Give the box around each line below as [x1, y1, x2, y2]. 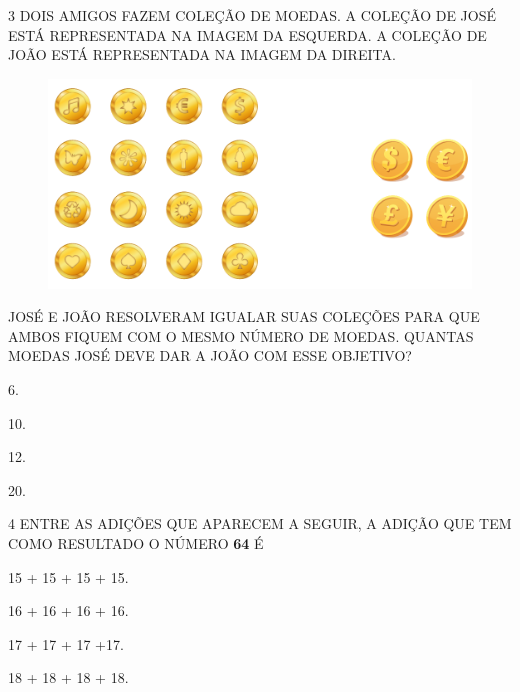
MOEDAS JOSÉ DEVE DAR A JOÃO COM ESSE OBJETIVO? [8, 345, 412, 366]
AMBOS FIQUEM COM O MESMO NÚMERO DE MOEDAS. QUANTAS [8, 325, 474, 346]
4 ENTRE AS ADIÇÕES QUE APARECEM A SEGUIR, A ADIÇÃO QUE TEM [8, 513, 512, 534]
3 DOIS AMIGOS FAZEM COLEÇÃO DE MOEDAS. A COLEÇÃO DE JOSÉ [8, 5, 497, 25]
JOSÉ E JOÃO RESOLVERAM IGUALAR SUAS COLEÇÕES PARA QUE [8, 306, 480, 327]
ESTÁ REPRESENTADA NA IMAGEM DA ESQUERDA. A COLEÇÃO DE [8, 24, 487, 45]
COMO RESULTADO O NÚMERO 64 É [8, 533, 264, 554]
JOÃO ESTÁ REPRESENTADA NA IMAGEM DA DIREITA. [8, 44, 396, 65]
